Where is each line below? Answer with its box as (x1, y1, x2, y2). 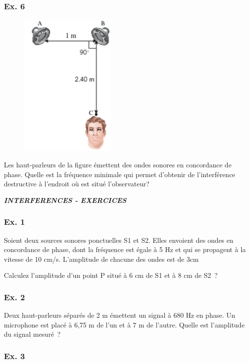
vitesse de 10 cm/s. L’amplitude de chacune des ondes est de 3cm (4, 254, 199, 264)
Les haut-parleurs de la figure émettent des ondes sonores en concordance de (4, 159, 232, 169)
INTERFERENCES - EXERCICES (4, 195, 126, 205)
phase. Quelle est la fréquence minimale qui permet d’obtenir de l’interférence (4, 169, 235, 179)
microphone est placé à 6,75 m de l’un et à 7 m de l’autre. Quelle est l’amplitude (4, 319, 245, 329)
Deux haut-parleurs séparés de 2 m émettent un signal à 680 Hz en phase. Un (4, 310, 235, 320)
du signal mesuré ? (4, 329, 61, 339)
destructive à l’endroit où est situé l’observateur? (4, 179, 150, 189)
